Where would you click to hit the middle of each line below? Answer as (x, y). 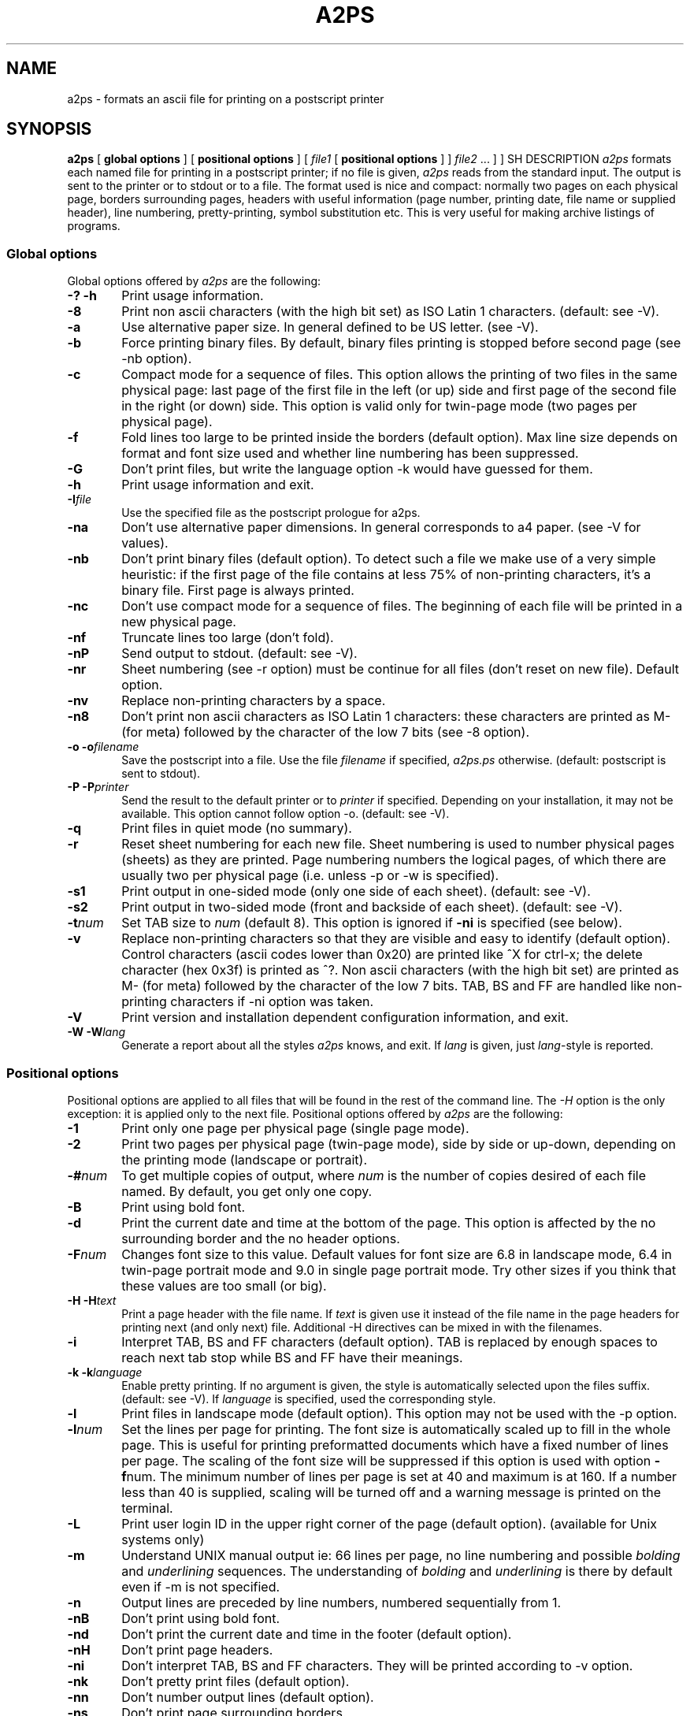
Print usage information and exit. (218, 485)
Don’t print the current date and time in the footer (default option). (317, 1634)
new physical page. (179, 622)
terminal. (147, 1508)
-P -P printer (98, 787)
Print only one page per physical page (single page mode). (295, 1128)
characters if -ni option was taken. (272, 1002)
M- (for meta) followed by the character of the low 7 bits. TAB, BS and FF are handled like (386, 986)
